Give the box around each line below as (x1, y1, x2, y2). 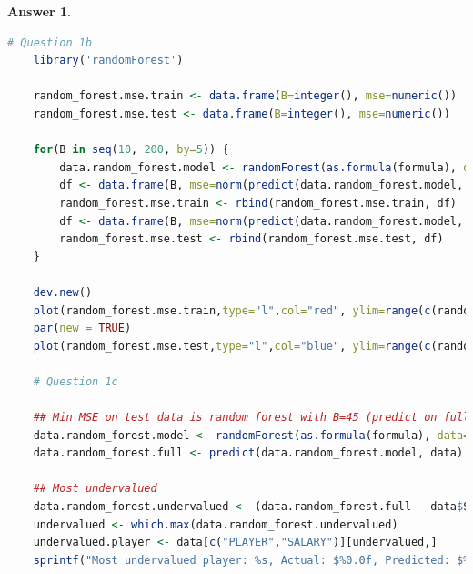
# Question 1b (7, 36, 93, 49)
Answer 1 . (7, 2, 71, 20)
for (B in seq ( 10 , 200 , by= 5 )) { (33, 143, 229, 157)
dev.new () (33, 285, 93, 299)
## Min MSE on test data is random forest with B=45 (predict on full (33, 411, 470, 425)
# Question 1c (33, 374, 118, 388)
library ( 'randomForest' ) (33, 54, 184, 67)
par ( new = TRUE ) (33, 322, 132, 335)
